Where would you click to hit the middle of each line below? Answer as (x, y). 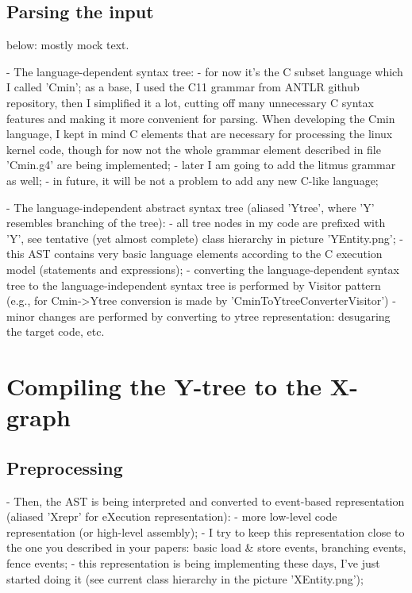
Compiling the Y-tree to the (164, 386)
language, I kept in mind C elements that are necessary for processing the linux (200, 134)
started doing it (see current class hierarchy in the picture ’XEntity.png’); (185, 578)
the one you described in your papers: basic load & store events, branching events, (206, 547)
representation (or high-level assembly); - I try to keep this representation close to (206, 531)
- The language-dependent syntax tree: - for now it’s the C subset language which (205, 71)
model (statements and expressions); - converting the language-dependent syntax (203, 269)
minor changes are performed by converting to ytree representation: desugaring (198, 316)
